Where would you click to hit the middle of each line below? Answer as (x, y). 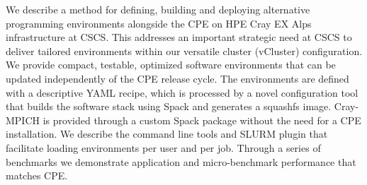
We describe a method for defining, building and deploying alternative (158, 9)
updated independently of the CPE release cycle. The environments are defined (177, 78)
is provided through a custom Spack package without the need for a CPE (202, 120)
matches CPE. (37, 175)
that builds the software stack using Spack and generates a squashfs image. (169, 106)
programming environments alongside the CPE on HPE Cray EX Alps (159, 23)
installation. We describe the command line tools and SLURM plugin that (167, 134)
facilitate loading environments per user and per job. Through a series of (163, 147)
